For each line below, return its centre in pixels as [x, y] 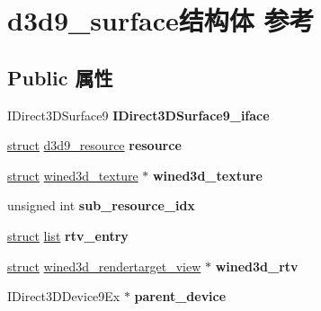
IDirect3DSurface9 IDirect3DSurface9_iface [138, 115]
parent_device [180, 296]
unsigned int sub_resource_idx [101, 205]
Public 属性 [60, 77]
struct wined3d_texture [73, 175]
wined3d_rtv [257, 266]
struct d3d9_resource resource [94, 145]
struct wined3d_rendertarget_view [104, 266]
